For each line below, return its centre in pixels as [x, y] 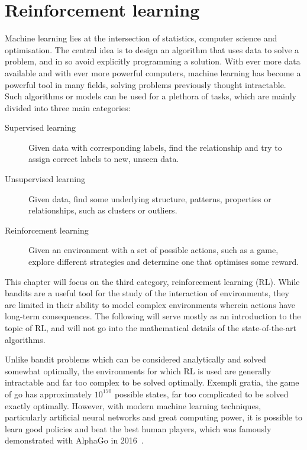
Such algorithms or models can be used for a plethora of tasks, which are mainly [151, 96]
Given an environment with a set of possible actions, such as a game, [153, 250]
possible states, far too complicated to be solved [201, 394]
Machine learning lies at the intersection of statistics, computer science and [141, 38]
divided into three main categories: [68, 107]
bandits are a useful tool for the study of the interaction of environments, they [147, 293]
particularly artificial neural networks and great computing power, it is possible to [154, 417]
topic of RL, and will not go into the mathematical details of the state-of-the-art [151, 328]
